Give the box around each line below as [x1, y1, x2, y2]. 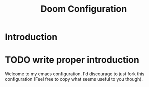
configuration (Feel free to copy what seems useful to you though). [5, 76, 143, 82]
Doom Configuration [40, 3, 127, 15]
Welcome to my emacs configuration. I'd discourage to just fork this [5, 71, 145, 77]
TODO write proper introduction [5, 54, 140, 66]
